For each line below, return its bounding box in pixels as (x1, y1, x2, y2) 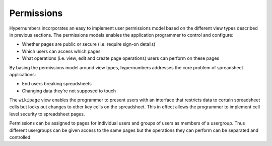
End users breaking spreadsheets (22, 81, 92, 87)
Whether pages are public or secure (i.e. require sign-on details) (22, 41, 156, 47)
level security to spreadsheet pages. (9, 111, 85, 117)
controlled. (9, 134, 32, 140)
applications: (9, 71, 36, 77)
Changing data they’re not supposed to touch (22, 88, 116, 94)
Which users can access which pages (22, 48, 101, 54)
